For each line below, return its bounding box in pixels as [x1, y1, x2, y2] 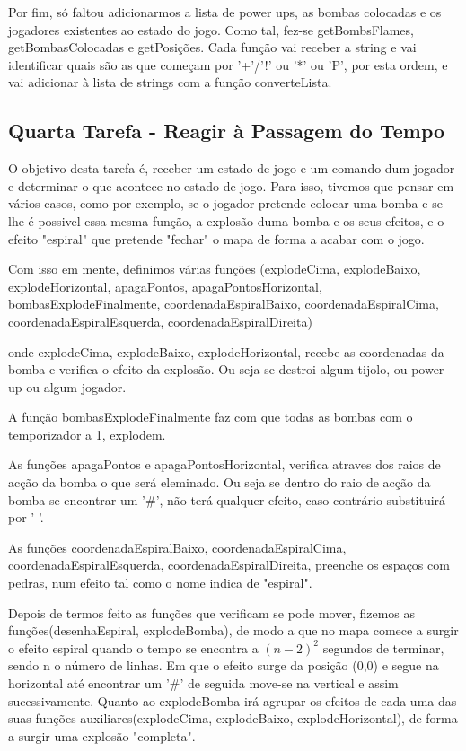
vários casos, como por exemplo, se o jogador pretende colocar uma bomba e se [8, 194, 443, 213]
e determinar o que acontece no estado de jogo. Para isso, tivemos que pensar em [8, 176, 454, 195]
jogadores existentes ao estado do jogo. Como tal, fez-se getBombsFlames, [8, 20, 414, 39]
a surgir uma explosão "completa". [8, 726, 196, 745]
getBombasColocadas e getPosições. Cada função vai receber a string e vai [8, 38, 417, 57]
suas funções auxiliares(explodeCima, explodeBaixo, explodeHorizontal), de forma [8, 709, 458, 728]
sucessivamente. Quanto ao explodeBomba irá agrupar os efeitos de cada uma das [8, 691, 457, 710]
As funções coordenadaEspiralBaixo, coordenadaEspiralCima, [8, 537, 347, 556]
